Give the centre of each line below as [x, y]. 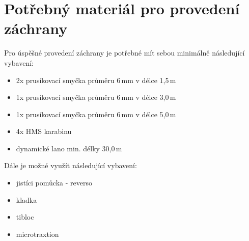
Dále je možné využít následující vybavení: [71, 165]
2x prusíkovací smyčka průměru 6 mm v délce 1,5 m [96, 80]
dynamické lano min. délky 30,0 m [69, 148]
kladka [26, 199]
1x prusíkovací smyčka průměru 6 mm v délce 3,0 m [96, 97]
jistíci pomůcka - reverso [54, 183]
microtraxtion [37, 234]
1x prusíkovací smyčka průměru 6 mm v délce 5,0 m [96, 114]
